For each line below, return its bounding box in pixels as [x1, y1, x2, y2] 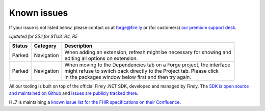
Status [12, 42, 28, 49]
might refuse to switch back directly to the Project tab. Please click [64, 68, 219, 75]
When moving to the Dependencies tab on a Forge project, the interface [64, 61, 231, 68]
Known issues [9, 7, 68, 18]
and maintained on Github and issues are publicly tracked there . [9, 90, 138, 96]
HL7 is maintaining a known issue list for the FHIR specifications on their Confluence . [9, 99, 181, 105]
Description [64, 42, 93, 49]
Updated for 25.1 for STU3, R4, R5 [9, 33, 78, 39]
